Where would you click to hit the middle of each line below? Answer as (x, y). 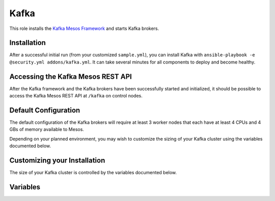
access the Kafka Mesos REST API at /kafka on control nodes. (76, 96)
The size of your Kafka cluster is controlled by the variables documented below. (93, 173)
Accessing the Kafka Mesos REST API (71, 76)
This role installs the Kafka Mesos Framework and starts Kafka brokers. (84, 28)
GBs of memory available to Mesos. (47, 129)
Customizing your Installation (57, 161)
